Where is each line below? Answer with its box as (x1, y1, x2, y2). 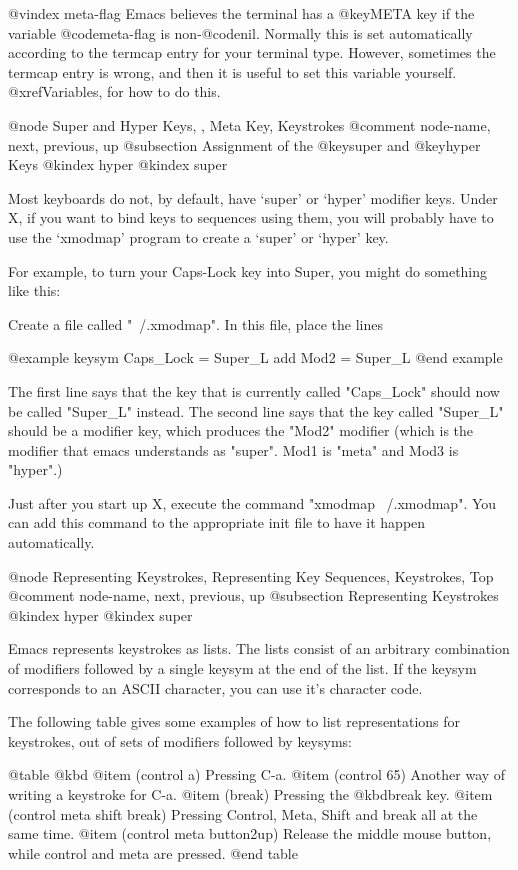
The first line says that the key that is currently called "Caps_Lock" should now (8, 380, 500, 401)
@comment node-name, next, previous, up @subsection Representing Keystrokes (8, 585, 499, 606)
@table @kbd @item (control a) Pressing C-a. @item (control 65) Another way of (8, 764, 506, 785)
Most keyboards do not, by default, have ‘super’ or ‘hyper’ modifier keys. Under (8, 187, 498, 208)
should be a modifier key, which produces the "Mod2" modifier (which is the (8, 420, 474, 441)
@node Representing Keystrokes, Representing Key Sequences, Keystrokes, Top (8, 565, 494, 586)
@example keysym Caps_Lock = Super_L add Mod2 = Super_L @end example (8, 347, 503, 368)
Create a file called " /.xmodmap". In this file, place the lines (8, 313, 384, 334)
